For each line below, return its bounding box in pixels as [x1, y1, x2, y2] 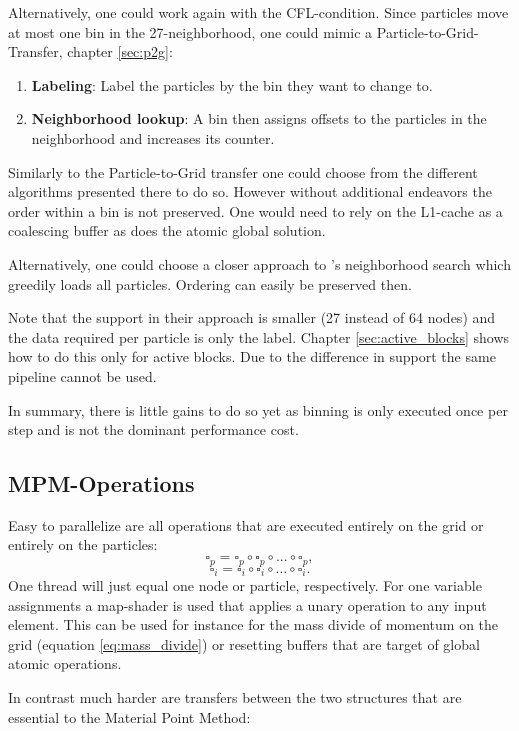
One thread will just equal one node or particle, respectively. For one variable [8, 574, 482, 595]
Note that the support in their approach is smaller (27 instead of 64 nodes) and [8, 307, 496, 328]
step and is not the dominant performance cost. [8, 419, 299, 440]
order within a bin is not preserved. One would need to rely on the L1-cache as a [8, 200, 503, 221]
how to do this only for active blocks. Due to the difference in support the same [8, 346, 496, 367]
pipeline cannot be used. [8, 365, 157, 386]
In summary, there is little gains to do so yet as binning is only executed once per [8, 399, 508, 420]
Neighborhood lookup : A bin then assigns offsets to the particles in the [31, 108, 487, 129]
